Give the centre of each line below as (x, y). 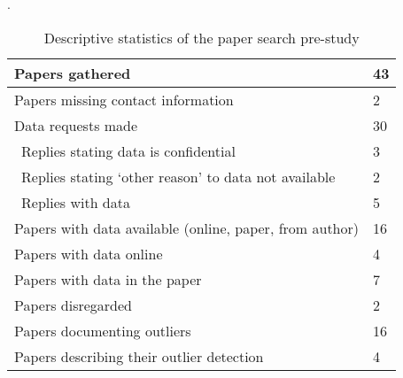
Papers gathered (73, 73)
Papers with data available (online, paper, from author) (186, 228)
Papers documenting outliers (103, 330)
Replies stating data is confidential (128, 150)
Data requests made (76, 125)
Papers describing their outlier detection (139, 356)
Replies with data (76, 202)
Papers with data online (89, 253)
